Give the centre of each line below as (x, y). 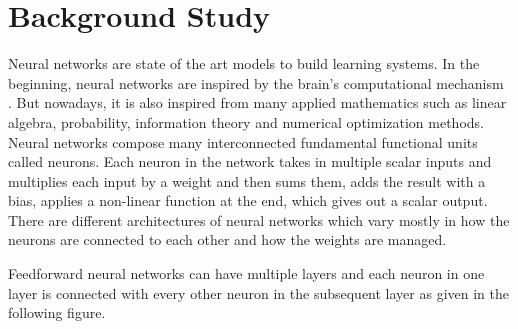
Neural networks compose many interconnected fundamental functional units (243, 141)
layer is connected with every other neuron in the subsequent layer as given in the (258, 292)
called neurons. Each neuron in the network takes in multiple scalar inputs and (250, 161)
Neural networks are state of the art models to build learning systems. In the (244, 63)
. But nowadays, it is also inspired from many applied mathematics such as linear (257, 102)
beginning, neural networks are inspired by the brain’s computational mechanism (256, 82)
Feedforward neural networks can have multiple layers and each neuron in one (246, 273)
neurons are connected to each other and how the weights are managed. (227, 239)
